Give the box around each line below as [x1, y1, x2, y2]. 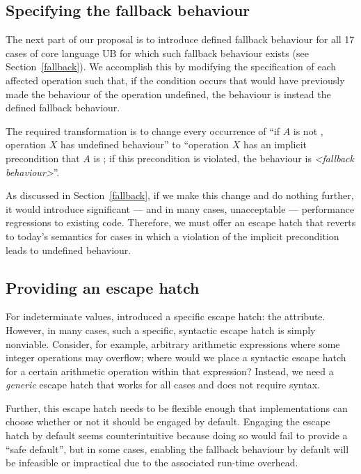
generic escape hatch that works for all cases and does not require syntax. [6, 377, 320, 392]
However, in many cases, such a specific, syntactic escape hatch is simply [6, 322, 316, 337]
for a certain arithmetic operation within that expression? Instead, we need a [6, 363, 334, 378]
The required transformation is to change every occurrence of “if [6, 123, 280, 138]
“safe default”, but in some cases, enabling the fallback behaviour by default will [6, 441, 349, 456]
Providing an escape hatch [6, 276, 200, 298]
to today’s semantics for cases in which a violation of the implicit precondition [6, 228, 339, 243]
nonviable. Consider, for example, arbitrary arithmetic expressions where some [6, 336, 340, 351]
